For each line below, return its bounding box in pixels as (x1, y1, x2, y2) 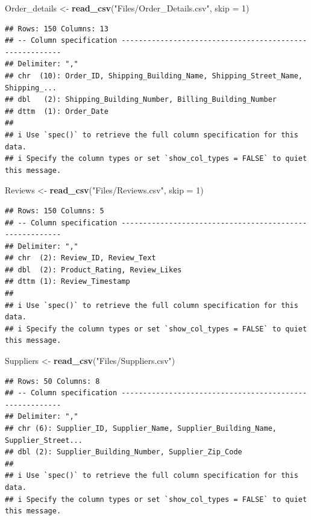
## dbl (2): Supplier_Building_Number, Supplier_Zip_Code (5, 448, 242, 457)
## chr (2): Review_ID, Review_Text (5, 254, 156, 263)
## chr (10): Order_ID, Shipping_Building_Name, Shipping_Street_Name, (5, 71, 303, 80)
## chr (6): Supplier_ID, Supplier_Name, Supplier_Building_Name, (5, 424, 277, 433)
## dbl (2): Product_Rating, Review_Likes (5, 265, 182, 274)
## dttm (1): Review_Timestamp (5, 277, 130, 286)
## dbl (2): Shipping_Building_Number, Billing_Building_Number (5, 95, 277, 104)
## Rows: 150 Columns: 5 (5, 206, 104, 215)
